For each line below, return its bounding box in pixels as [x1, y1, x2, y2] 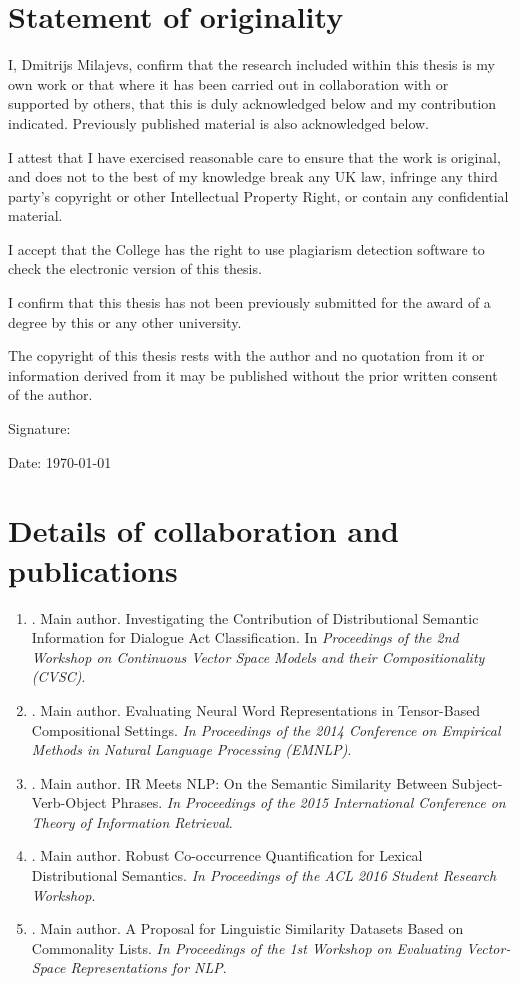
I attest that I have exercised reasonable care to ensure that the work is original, [8, 146, 501, 167]
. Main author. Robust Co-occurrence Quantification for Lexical [31, 845, 423, 866]
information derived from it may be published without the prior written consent [8, 364, 498, 385]
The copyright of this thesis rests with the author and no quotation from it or [8, 345, 485, 366]
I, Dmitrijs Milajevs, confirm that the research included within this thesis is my [8, 54, 496, 75]
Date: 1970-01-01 [8, 451, 112, 472]
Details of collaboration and [8, 510, 399, 551]
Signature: [8, 418, 71, 439]
